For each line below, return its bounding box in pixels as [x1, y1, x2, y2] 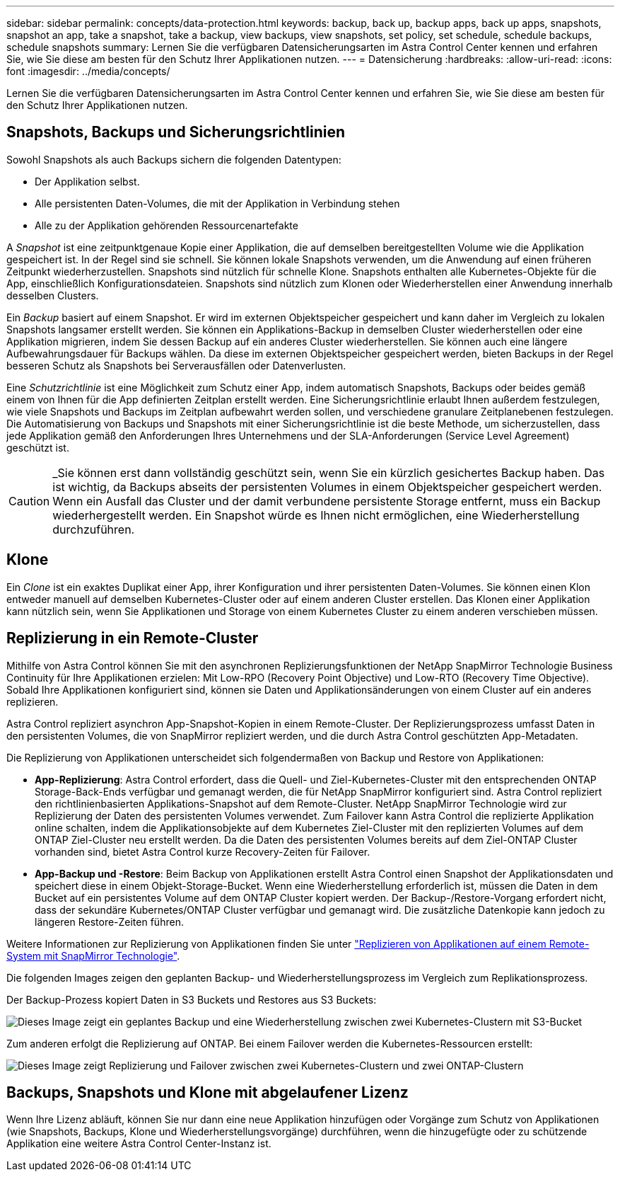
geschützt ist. [6, 441, 69, 454]
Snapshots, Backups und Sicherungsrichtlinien [6, 123, 345, 142]
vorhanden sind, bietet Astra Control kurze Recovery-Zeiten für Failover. [35, 845, 370, 858]
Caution [8, 493, 50, 508]
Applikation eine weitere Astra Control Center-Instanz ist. [6, 1137, 271, 1150]
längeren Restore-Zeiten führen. [35, 915, 184, 928]
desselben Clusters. [6, 289, 99, 302]
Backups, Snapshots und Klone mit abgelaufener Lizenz [6, 1083, 409, 1101]
